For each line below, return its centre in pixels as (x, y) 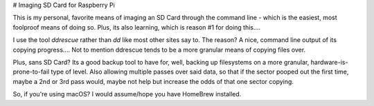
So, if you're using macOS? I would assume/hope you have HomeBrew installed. (127, 94)
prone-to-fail (31, 72)
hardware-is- (329, 62)
